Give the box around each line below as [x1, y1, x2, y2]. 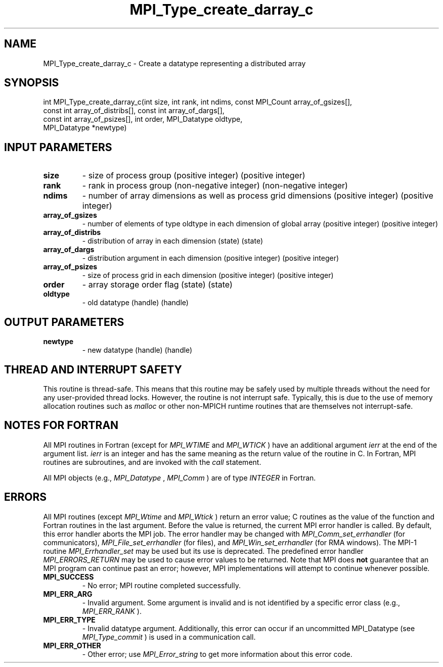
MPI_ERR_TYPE [43, 615, 96, 624]
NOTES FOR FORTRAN [4, 419, 119, 432]
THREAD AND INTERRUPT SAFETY [4, 363, 182, 376]
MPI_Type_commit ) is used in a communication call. [82, 632, 256, 641]
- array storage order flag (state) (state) [82, 279, 233, 290]
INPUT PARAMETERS [4, 140, 112, 154]
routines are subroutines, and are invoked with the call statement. [43, 457, 261, 466]
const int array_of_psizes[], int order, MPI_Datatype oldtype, [43, 115, 243, 124]
